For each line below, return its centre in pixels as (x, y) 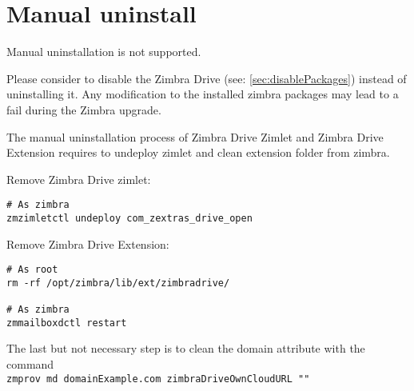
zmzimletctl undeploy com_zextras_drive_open (129, 218)
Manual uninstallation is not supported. (104, 52)
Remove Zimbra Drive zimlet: (79, 179)
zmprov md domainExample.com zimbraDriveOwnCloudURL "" (158, 379)
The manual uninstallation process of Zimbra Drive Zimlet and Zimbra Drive (195, 136)
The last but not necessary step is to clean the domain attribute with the (186, 348)
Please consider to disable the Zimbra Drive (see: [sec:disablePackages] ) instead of (207, 78)
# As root (32, 270)
